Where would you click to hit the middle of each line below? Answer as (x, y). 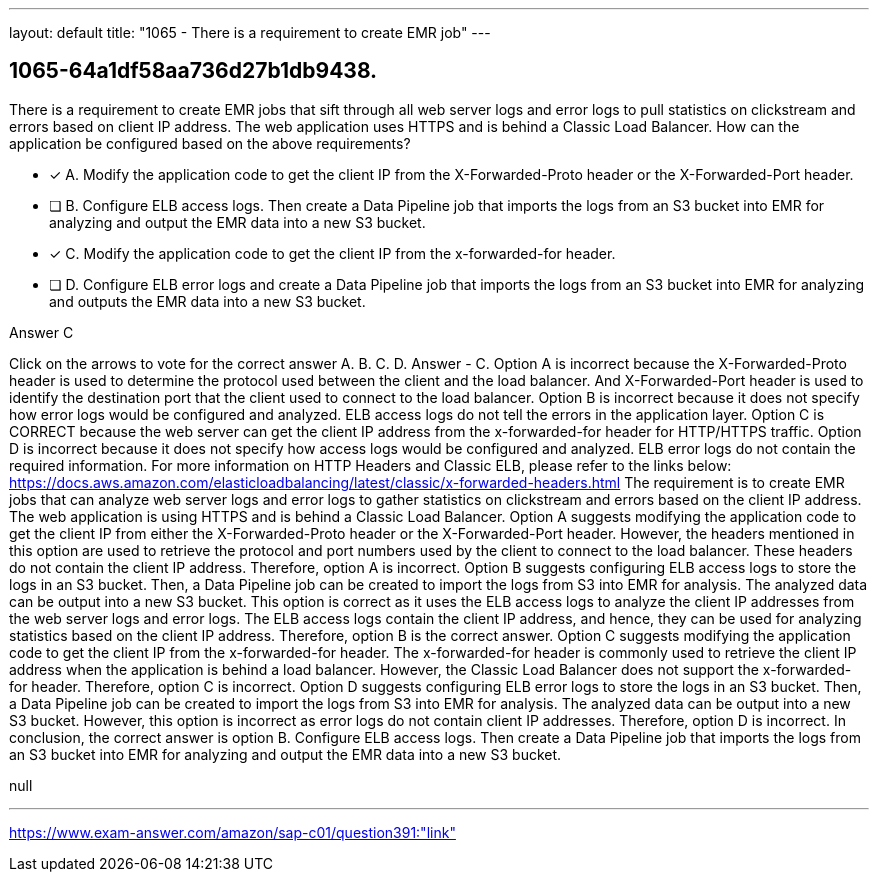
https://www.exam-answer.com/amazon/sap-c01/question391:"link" (232, 832)
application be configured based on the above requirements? (210, 143)
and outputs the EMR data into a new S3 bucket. (207, 301)
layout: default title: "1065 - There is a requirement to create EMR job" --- (250, 32)
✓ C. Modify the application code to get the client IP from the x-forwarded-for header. (332, 253)
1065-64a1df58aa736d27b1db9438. (193, 71)
